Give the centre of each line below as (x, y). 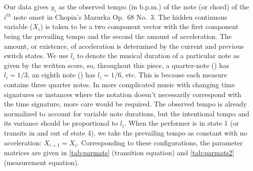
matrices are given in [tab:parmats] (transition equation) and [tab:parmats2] (119, 152)
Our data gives (26, 6)
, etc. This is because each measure (174, 75)
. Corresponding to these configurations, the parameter (160, 142)
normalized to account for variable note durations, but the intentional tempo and (127, 113)
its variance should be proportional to (61, 123)
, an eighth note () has (62, 75)
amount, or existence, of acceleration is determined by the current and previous (124, 46)
